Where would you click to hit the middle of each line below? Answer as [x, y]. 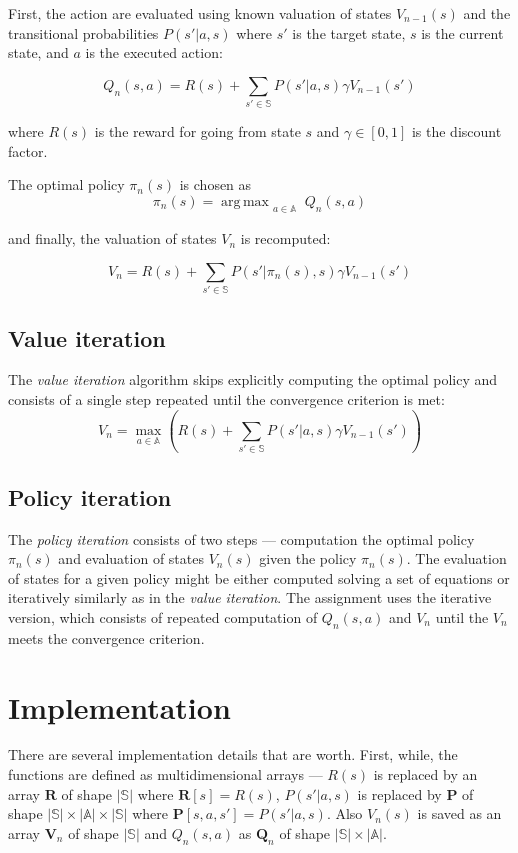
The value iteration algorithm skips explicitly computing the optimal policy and [253, 379]
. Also [344, 813]
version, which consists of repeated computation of [163, 616]
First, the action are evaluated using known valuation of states [200, 13]
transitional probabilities [83, 32]
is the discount [456, 131]
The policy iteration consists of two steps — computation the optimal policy [241, 538]
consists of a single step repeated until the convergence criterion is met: [226, 399]
